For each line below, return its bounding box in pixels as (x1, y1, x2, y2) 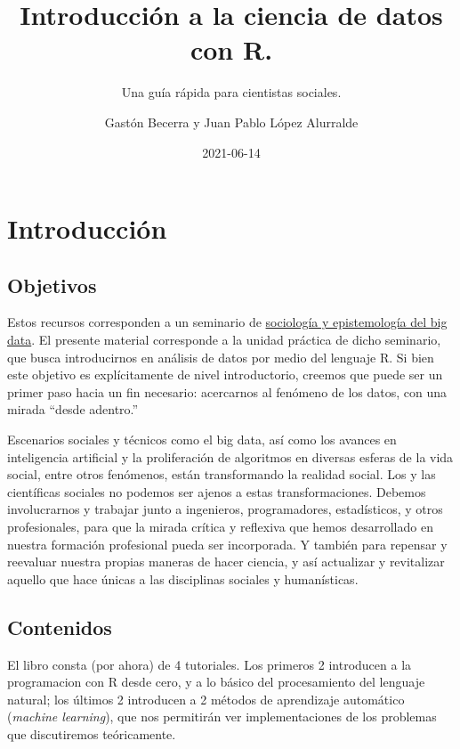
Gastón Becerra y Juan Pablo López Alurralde (104, 112, 359, 131)
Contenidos (7, 613, 112, 640)
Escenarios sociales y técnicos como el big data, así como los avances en (7, 430, 397, 449)
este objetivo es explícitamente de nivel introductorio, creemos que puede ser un (7, 365, 443, 384)
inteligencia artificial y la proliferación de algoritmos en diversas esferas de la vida (7, 447, 454, 466)
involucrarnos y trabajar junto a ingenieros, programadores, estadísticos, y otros (7, 500, 443, 518)
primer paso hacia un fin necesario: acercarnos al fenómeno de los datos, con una (7, 382, 448, 401)
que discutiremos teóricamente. (7, 724, 176, 743)
